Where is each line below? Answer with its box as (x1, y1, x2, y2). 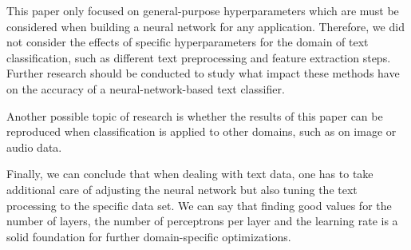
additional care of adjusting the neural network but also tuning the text (6, 181, 358, 197)
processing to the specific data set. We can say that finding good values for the (6, 196, 392, 213)
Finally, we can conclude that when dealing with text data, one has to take (6, 165, 373, 182)
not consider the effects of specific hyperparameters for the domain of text (6, 34, 369, 50)
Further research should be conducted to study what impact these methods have (6, 65, 400, 81)
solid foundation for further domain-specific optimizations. (6, 228, 291, 244)
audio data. (6, 138, 62, 155)
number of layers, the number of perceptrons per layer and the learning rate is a (6, 212, 398, 229)
